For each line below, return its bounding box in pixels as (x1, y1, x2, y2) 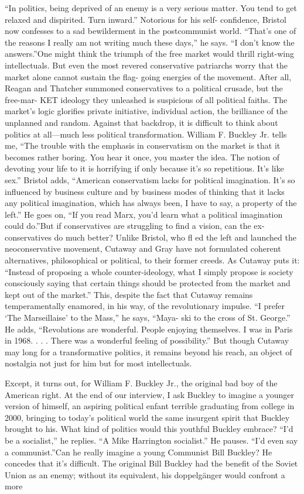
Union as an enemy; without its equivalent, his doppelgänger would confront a (5, 468, 285, 481)
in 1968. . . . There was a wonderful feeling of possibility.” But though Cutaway (5, 334, 289, 347)
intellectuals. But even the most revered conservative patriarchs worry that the (5, 59, 288, 71)
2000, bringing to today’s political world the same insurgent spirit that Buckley (5, 411, 290, 423)
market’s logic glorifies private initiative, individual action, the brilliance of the (5, 105, 288, 117)
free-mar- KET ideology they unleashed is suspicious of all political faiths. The (5, 93, 288, 105)
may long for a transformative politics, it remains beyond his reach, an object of (5, 345, 292, 358)
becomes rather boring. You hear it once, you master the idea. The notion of (5, 150, 279, 163)
